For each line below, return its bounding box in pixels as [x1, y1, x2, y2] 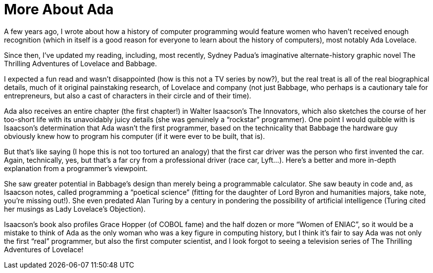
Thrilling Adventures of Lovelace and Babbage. [4, 59, 157, 68]
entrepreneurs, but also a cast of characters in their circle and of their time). [4, 91, 251, 100]
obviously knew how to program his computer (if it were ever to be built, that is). [4, 132, 265, 140]
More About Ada [4, 1, 114, 18]
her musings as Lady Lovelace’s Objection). [4, 204, 145, 213]
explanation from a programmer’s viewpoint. [4, 164, 148, 173]
